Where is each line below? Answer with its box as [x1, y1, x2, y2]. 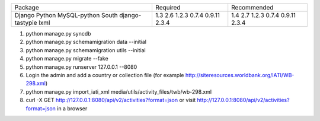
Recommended [231, 4, 274, 11]
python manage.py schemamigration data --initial [25, 39, 146, 46]
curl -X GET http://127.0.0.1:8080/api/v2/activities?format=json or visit [25, 97, 196, 104]
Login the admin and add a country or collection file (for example [25, 71, 184, 78]
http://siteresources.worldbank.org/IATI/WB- [185, 71, 295, 78]
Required [155, 4, 181, 11]
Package [14, 4, 39, 11]
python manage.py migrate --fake [25, 55, 109, 62]
